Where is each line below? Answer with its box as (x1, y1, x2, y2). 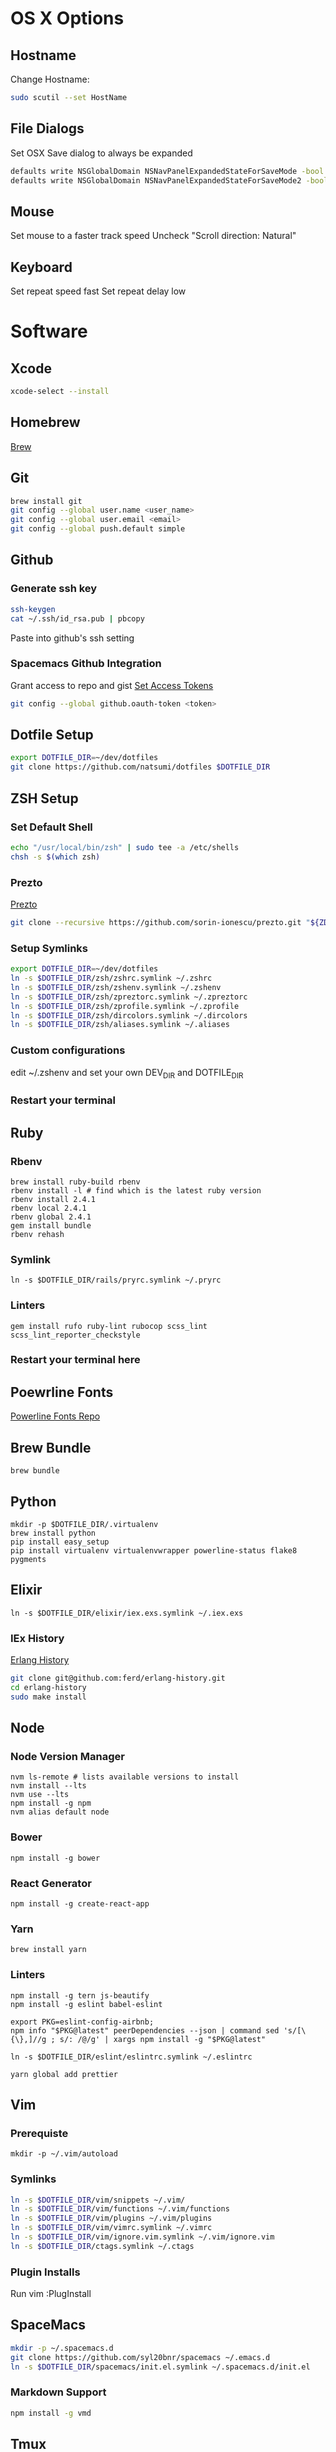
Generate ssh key (10, 582, 98, 596)
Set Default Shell (10, 820, 93, 834)
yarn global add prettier (10, 2069, 118, 2079)
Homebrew (10, 414, 81, 431)
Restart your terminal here (10, 1353, 141, 1367)
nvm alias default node (10, 1807, 110, 1817)
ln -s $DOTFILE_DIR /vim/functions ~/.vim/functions (10, 2204, 230, 2214)
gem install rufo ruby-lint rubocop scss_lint (10, 1321, 208, 1331)
